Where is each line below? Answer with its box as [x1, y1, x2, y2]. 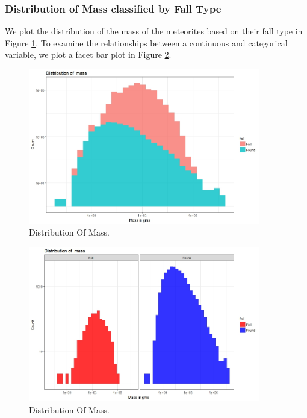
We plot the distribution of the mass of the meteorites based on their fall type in [5, 25, 303, 37]
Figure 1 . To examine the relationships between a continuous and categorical [5, 36, 288, 49]
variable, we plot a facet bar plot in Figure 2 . [5, 48, 172, 61]
